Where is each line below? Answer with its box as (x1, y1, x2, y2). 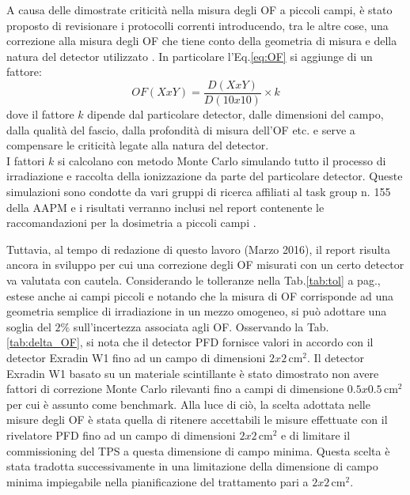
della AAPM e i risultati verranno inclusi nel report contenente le (6, 198, 325, 215)
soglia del (6, 318, 51, 334)
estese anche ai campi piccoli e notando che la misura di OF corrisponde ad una (6, 287, 394, 304)
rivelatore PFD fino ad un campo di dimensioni (6, 426, 236, 443)
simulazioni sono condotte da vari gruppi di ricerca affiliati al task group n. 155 (6, 183, 391, 199)
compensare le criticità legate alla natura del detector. (6, 137, 269, 153)
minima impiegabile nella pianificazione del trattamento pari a (6, 473, 309, 489)
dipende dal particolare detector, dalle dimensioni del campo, (87, 106, 384, 123)
